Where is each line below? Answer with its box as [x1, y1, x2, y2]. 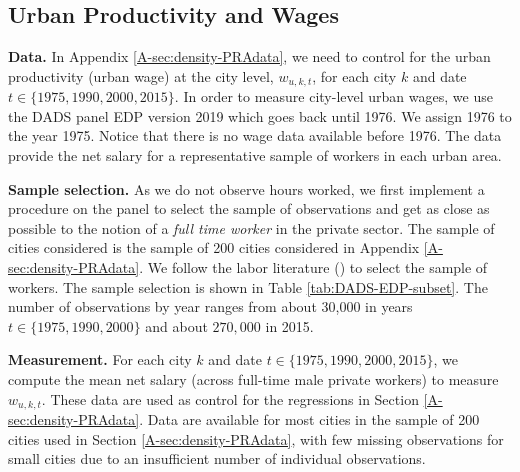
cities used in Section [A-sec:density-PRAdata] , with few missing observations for [8, 428, 504, 449]
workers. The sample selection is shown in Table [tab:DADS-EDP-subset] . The [8, 276, 488, 297]
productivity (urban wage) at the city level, [8, 65, 274, 86]
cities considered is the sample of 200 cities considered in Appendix [8, 237, 420, 258]
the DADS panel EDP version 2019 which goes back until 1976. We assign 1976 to [8, 105, 512, 126]
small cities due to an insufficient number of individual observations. [8, 448, 426, 469]
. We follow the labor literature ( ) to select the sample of [139, 257, 488, 277]
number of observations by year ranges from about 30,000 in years [8, 296, 413, 317]
